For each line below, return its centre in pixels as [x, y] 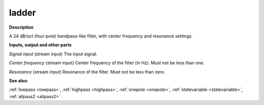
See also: [19, 81]
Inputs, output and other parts [40, 45]
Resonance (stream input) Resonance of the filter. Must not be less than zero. [87, 72]
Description [21, 27]
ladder [22, 13]
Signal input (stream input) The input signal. [53, 54]
